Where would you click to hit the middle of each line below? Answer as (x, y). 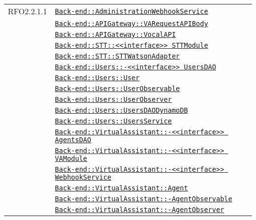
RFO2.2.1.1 (28, 11)
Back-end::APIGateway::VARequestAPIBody (131, 24)
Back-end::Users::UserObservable (117, 89)
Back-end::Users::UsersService (113, 121)
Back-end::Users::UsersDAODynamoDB (121, 110)
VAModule (71, 158)
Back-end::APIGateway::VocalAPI (115, 34)
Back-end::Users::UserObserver (113, 99)
